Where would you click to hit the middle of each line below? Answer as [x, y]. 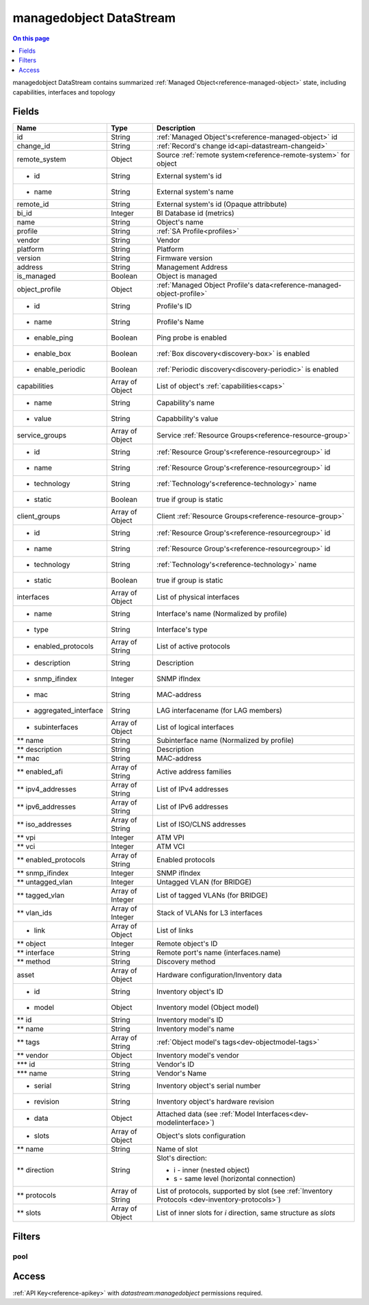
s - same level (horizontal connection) [234, 1179]
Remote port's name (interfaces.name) [219, 953]
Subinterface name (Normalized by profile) [225, 741]
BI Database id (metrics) [195, 214]
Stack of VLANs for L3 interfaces [209, 913]
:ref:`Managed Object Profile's [205, 286]
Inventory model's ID [190, 1020]
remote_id [33, 204]
